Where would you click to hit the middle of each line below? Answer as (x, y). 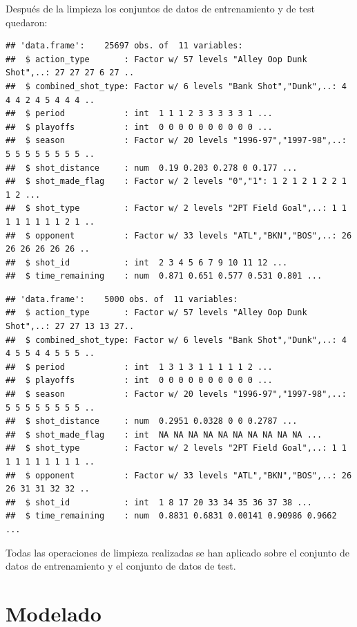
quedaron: (27, 22)
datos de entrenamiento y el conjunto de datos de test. (121, 566)
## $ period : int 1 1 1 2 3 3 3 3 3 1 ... (139, 114)
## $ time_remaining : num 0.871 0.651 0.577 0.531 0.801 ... (164, 276)
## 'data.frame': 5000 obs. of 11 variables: (122, 299)
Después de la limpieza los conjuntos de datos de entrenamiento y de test (160, 8)
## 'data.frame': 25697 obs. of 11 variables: (124, 46)
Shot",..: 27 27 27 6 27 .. (70, 73)
